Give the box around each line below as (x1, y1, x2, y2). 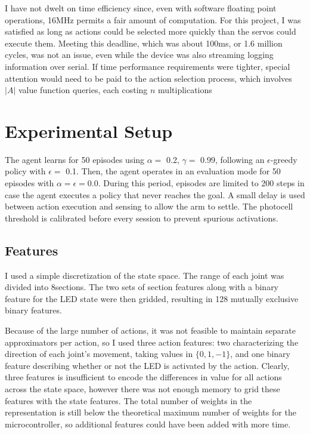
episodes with (5, 177, 54, 189)
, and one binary (230, 347, 291, 360)
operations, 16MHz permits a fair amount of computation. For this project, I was (5, 13, 301, 26)
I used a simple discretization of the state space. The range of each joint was (5, 269, 284, 281)
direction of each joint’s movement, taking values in (5, 347, 193, 360)
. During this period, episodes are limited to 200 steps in (98, 177, 305, 189)
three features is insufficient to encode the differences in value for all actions (5, 371, 282, 383)
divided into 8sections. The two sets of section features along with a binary (5, 281, 279, 293)
